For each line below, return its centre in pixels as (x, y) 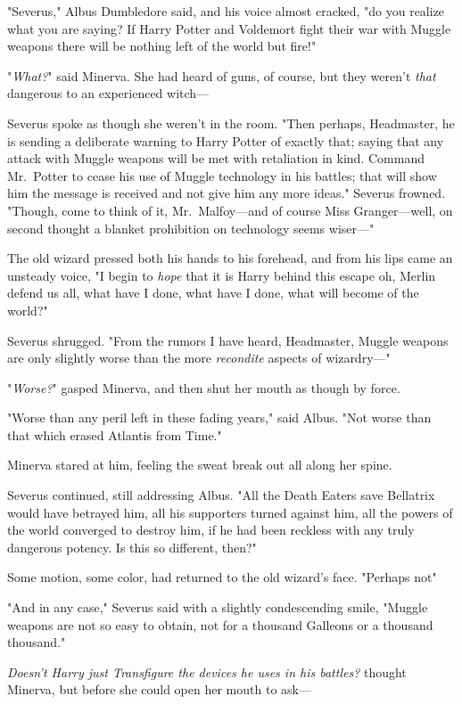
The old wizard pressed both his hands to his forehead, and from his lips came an (230, 258)
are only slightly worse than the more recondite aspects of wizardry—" (199, 358)
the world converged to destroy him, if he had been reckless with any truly (211, 530)
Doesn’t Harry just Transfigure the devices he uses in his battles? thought (207, 671)
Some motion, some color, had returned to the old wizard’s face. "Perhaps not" (222, 577)
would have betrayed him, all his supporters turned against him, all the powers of (230, 512)
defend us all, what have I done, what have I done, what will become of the (213, 293)
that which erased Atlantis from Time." (115, 434)
